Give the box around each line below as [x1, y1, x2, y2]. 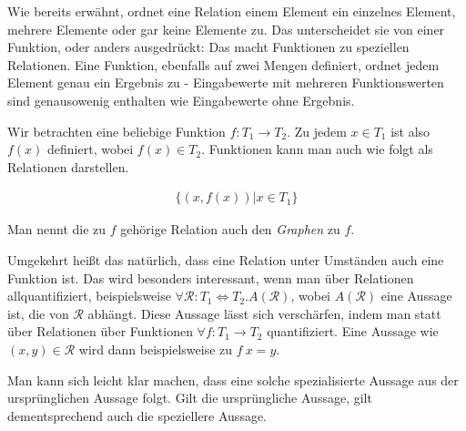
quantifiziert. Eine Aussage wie [267, 322, 439, 341]
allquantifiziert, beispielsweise [7, 286, 171, 305]
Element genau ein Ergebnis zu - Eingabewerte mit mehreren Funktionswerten [7, 73, 444, 92]
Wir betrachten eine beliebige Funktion [7, 121, 226, 140]
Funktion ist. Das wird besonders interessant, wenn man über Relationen [7, 268, 414, 287]
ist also [390, 121, 431, 140]
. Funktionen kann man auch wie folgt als [201, 139, 433, 159]
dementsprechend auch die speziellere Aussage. [7, 405, 268, 425]
